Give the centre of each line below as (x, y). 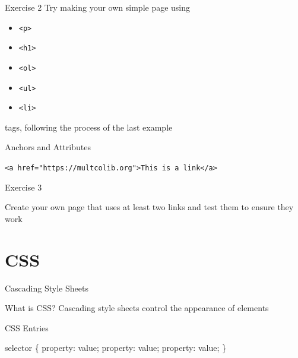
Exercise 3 (23, 187)
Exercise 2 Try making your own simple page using (98, 7)
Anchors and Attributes (48, 147)
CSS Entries (27, 327)
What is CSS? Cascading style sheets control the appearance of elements (137, 308)
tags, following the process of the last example (89, 127)
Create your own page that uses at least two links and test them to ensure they (149, 207)
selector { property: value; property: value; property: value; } (115, 348)
